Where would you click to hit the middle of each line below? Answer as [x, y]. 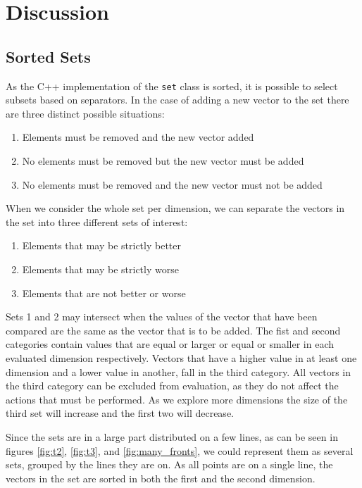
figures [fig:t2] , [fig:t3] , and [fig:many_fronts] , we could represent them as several [180, 450]
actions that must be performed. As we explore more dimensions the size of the [177, 399]
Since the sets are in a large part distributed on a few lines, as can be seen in [172, 436]
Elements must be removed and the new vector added [138, 137]
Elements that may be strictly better [101, 245]
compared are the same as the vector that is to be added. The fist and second [173, 330]
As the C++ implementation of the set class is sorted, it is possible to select [172, 86]
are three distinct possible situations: [85, 113]
